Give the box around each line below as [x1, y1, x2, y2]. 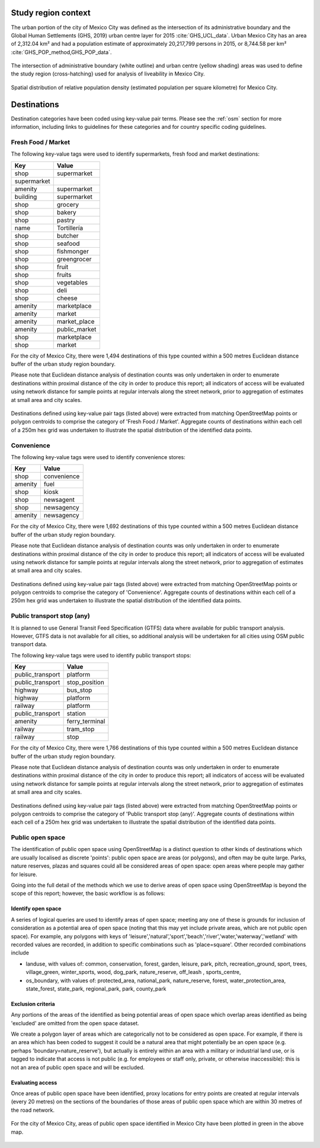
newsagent [43, 496, 75, 504]
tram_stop [66, 725, 95, 733]
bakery [56, 208, 76, 216]
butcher [56, 232, 79, 240]
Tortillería [56, 223, 83, 232]
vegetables [56, 278, 88, 286]
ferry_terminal [66, 717, 105, 726]
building [14, 192, 37, 201]
